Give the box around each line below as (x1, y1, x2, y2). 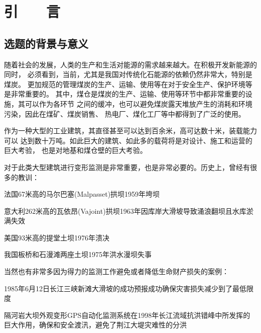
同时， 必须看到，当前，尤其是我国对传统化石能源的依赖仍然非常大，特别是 (4, 69, 252, 79)
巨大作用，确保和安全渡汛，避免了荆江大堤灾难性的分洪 (4, 319, 187, 330)
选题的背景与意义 (4, 35, 88, 51)
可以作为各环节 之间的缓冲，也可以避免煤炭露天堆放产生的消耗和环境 (25, 98, 252, 109)
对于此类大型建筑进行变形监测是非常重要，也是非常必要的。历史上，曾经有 (4, 161, 250, 172)
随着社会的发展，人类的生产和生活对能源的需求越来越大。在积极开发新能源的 (4, 59, 257, 69)
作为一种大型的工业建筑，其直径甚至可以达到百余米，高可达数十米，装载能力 (4, 125, 257, 136)
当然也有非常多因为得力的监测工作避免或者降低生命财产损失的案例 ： (4, 266, 229, 277)
